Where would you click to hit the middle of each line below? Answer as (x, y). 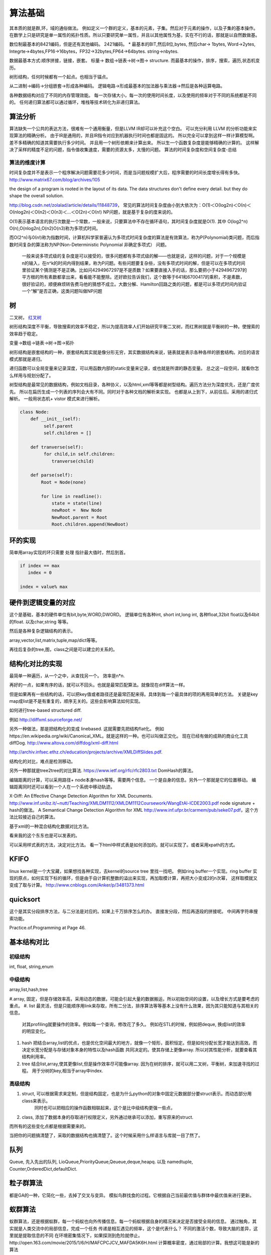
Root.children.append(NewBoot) (90, 524)
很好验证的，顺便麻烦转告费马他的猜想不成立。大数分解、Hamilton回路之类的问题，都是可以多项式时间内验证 (134, 284)
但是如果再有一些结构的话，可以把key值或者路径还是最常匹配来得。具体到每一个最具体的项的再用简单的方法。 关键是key (134, 694)
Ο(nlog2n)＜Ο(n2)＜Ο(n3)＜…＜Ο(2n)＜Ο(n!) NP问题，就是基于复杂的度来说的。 (92, 212)
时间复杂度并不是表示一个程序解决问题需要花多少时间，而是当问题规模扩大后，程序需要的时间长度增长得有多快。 (126, 173)
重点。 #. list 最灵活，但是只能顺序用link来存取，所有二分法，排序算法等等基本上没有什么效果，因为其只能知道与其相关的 (134, 1006)
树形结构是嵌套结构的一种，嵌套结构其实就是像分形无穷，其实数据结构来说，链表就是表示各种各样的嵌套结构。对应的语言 (134, 352)
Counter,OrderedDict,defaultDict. (43, 1169)
